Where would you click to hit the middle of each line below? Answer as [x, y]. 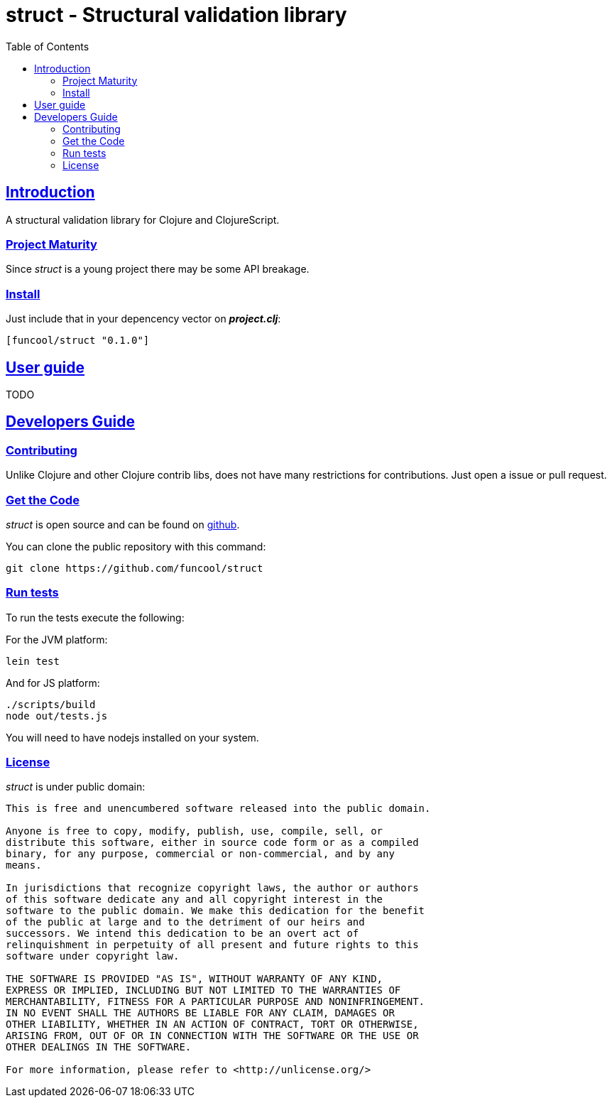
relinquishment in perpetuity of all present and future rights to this [212, 945]
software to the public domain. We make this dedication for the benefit [215, 911]
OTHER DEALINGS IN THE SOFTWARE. [99, 1047]
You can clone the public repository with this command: [136, 546]
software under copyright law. [93, 956]
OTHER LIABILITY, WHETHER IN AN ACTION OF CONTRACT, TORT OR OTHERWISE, [212, 1025]
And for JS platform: [53, 683]
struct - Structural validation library [176, 15]
